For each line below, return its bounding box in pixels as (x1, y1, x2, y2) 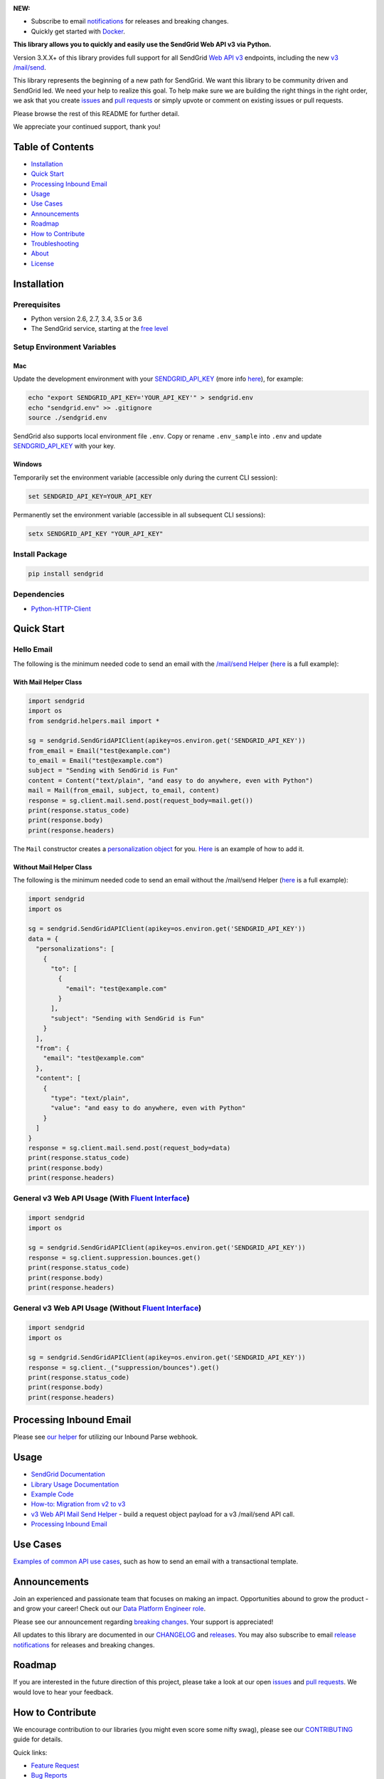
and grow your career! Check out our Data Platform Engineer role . (13, 1605, 206, 1613)
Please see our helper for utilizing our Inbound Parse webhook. (13, 1432, 198, 1441)
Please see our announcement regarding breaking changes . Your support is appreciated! (13, 1617, 274, 1626)
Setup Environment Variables (13, 342, 117, 352)
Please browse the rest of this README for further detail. (13, 109, 180, 117)
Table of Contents (13, 141, 95, 153)
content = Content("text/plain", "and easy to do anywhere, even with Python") (28, 776, 314, 784)
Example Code (31, 1490, 74, 1499)
